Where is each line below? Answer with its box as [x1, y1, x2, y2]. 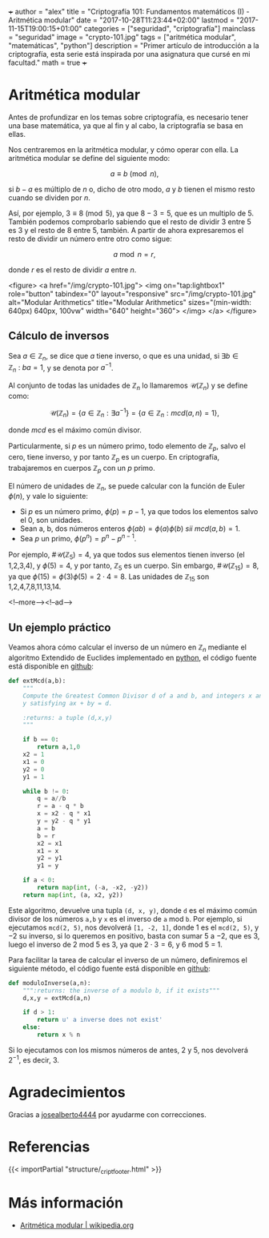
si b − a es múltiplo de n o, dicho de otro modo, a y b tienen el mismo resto [8, 184, 255, 194]
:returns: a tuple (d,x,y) [22, 713, 113, 721]
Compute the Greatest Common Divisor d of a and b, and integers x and [22, 692, 267, 700]
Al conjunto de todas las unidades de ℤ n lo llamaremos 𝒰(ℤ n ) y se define [8, 380, 248, 392]
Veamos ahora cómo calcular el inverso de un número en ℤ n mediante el [8, 642, 247, 654]
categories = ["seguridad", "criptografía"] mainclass [83, 24, 256, 33]
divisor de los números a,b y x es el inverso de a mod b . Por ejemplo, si [8, 914, 243, 923]
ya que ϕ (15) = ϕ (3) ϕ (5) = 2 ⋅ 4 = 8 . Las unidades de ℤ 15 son [8, 572, 210, 583]
